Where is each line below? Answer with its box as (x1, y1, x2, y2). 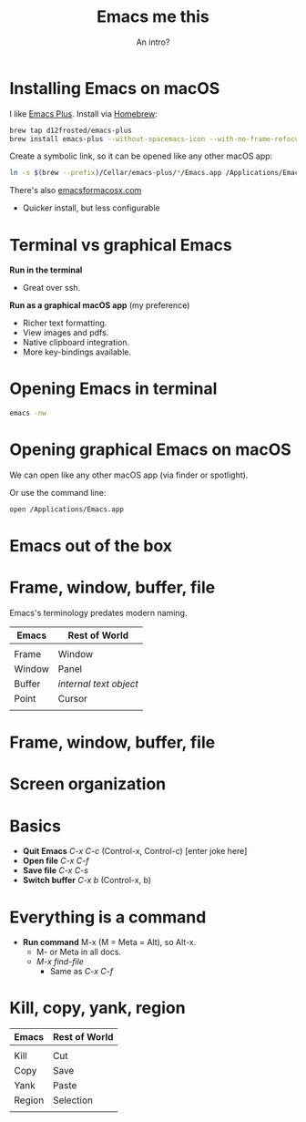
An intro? (136, 36, 170, 47)
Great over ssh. (22, 283, 81, 293)
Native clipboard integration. (22, 337, 130, 348)
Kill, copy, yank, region (9, 998, 186, 1018)
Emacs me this (97, 6, 209, 27)
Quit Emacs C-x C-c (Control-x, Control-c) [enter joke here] (22, 846, 248, 857)
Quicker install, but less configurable (22, 202, 161, 213)
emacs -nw (9, 408, 47, 418)
